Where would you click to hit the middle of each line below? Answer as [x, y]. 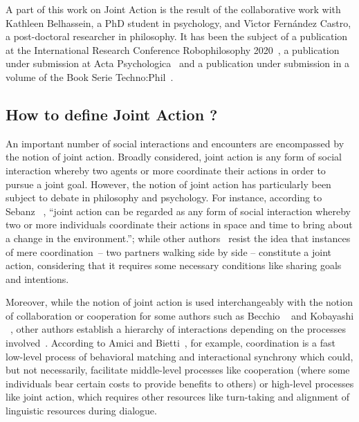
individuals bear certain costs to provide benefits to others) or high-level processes [180, 383]
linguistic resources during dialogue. [81, 411]
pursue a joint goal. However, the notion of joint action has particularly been [168, 184]
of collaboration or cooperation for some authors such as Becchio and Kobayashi [180, 315]
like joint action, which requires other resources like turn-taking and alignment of [178, 397]
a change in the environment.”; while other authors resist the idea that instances [178, 238]
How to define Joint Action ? [112, 114]
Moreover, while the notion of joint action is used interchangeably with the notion [179, 302]
